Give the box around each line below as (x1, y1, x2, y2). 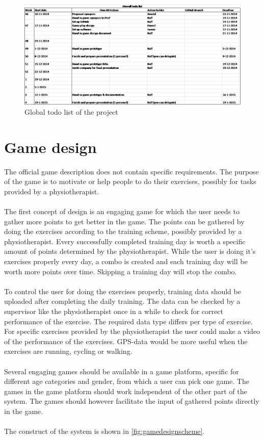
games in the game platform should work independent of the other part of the (4, 385, 247, 396)
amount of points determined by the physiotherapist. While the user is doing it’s (4, 246, 256, 256)
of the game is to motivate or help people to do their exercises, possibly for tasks (4, 176, 256, 187)
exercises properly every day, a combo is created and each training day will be (4, 255, 248, 266)
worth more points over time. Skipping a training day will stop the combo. (4, 266, 237, 276)
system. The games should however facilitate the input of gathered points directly (4, 396, 259, 406)
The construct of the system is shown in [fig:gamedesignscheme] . (4, 426, 205, 436)
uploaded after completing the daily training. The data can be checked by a (4, 296, 241, 306)
